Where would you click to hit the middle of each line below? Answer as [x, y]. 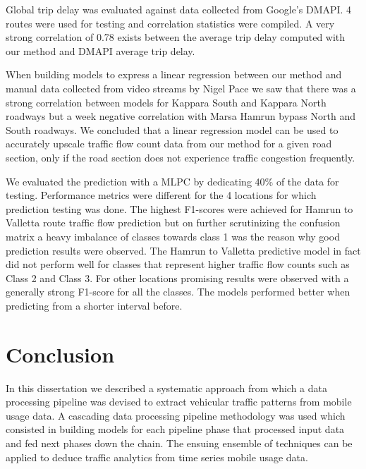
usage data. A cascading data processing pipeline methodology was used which [176, 415]
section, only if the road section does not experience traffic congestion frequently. [181, 157]
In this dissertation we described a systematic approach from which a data [166, 388]
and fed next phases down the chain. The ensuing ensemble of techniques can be [179, 443]
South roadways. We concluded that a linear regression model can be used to [172, 129]
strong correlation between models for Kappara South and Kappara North [166, 102]
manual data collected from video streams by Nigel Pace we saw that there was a [181, 88]
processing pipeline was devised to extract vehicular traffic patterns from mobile [179, 402]
